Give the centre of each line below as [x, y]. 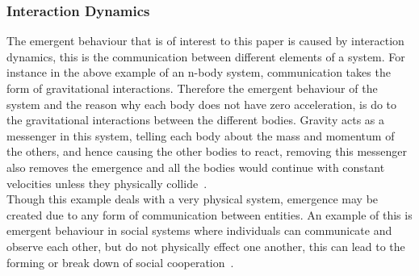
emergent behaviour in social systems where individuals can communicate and [199, 230]
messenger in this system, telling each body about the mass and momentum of [201, 135]
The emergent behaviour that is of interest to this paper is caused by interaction [205, 41]
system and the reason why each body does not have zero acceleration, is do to [202, 104]
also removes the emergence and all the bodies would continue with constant [196, 167]
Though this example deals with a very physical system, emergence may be [193, 199]
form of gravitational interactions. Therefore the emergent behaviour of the [192, 88]
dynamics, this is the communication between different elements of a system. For [206, 56]
